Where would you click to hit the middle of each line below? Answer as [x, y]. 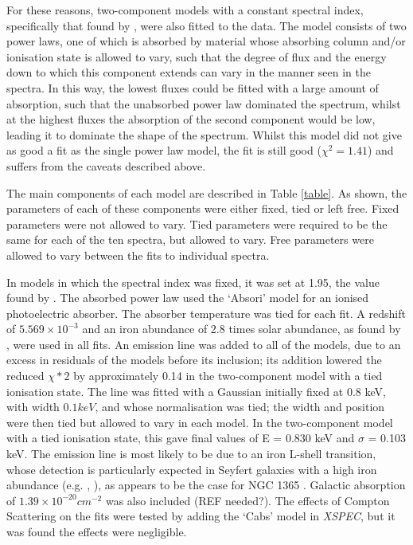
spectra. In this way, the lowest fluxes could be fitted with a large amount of [193, 87]
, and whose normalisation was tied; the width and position [240, 407]
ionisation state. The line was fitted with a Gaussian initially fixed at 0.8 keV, [196, 391]
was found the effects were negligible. [97, 531]
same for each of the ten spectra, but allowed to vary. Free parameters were [190, 239]
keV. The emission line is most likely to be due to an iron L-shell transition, [191, 454]
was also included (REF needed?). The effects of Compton [247, 500]
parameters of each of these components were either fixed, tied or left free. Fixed [203, 208]
